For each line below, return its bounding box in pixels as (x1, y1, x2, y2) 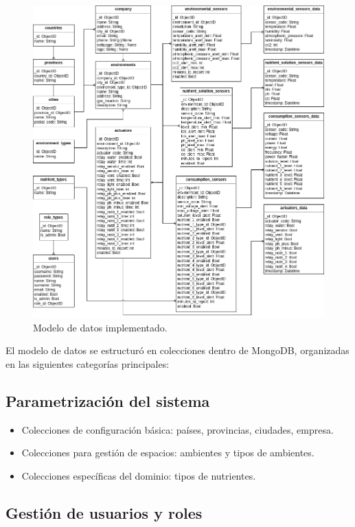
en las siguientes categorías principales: (5, 357, 170, 371)
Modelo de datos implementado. (33, 320, 168, 334)
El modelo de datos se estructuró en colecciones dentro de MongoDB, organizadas (5, 343, 350, 358)
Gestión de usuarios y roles (5, 502, 203, 524)
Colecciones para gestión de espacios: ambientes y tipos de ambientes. (21, 445, 314, 460)
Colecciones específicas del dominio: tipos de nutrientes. (21, 469, 256, 483)
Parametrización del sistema (5, 390, 210, 412)
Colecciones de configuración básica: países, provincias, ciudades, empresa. (21, 422, 334, 436)
